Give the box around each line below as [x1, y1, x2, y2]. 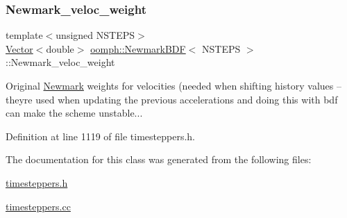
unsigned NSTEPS [56, 28, 135, 42]
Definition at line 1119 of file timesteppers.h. [6, 128, 196, 143]
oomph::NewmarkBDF [90, 41, 186, 56]
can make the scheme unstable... [6, 106, 143, 120]
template [6, 28, 43, 42]
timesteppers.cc [6, 199, 71, 213]
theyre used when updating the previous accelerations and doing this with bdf [6, 92, 338, 106]
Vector [6, 41, 33, 56]
